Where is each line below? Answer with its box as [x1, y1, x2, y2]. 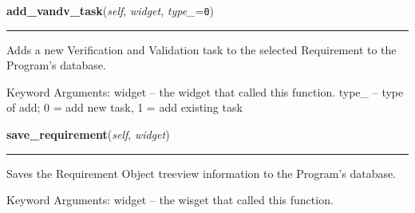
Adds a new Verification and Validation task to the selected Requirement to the [6, 41, 397, 57]
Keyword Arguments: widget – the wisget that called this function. [6, 191, 334, 208]
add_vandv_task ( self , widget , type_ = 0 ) [6, 2, 214, 18]
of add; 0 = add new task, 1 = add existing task [6, 99, 243, 116]
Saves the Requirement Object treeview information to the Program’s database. [6, 164, 397, 181]
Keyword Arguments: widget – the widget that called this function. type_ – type [6, 83, 404, 100]
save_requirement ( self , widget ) [6, 126, 170, 143]
